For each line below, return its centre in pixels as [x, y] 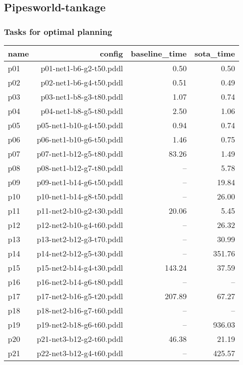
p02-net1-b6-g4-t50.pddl [82, 82]
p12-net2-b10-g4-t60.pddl [80, 225]
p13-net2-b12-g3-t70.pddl [80, 239]
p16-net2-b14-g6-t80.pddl [80, 282]
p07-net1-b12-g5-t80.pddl [80, 154]
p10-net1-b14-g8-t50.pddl [80, 196]
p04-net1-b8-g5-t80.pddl [82, 111]
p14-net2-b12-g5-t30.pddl [80, 253]
